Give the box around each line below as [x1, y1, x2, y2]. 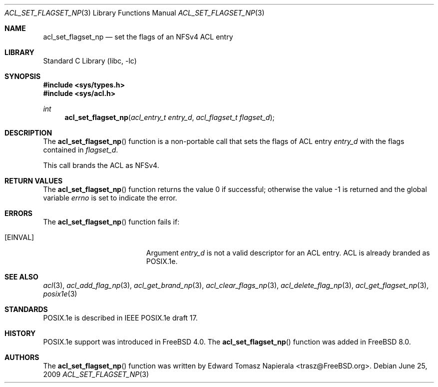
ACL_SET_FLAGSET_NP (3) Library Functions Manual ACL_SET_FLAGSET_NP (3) [4, 8, 265, 17]
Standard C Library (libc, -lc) [43, 56, 137, 65]
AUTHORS [4, 353, 39, 361]
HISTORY [4, 329, 36, 337]
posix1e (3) [43, 289, 77, 298]
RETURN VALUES [4, 176, 63, 185]
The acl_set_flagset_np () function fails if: [43, 217, 180, 226]
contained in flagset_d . [43, 145, 118, 154]
